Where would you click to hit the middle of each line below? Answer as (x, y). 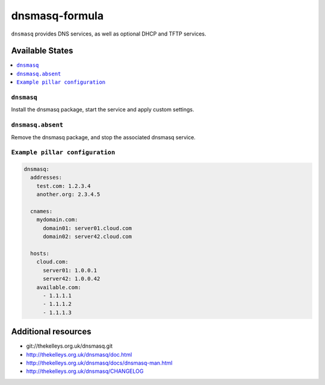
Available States (42, 51)
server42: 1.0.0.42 (72, 279)
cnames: (42, 211)
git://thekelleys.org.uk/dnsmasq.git (70, 346)
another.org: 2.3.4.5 (68, 195)
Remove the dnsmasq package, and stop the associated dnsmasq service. (103, 137)
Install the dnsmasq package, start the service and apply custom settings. (103, 110)
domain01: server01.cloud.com (88, 228)
